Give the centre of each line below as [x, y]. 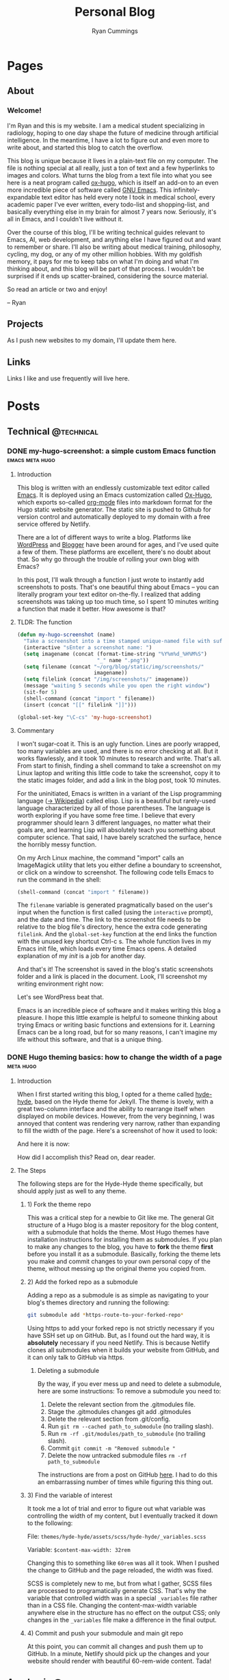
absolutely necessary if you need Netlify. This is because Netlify [119, 1342]
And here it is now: [43, 1144]
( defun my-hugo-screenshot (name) [66, 635]
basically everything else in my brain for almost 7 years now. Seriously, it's [112, 211]
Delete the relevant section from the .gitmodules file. [122, 1404]
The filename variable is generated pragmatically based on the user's [115, 905]
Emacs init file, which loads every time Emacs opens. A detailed [107, 949]
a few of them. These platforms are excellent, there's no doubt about [113, 552]
